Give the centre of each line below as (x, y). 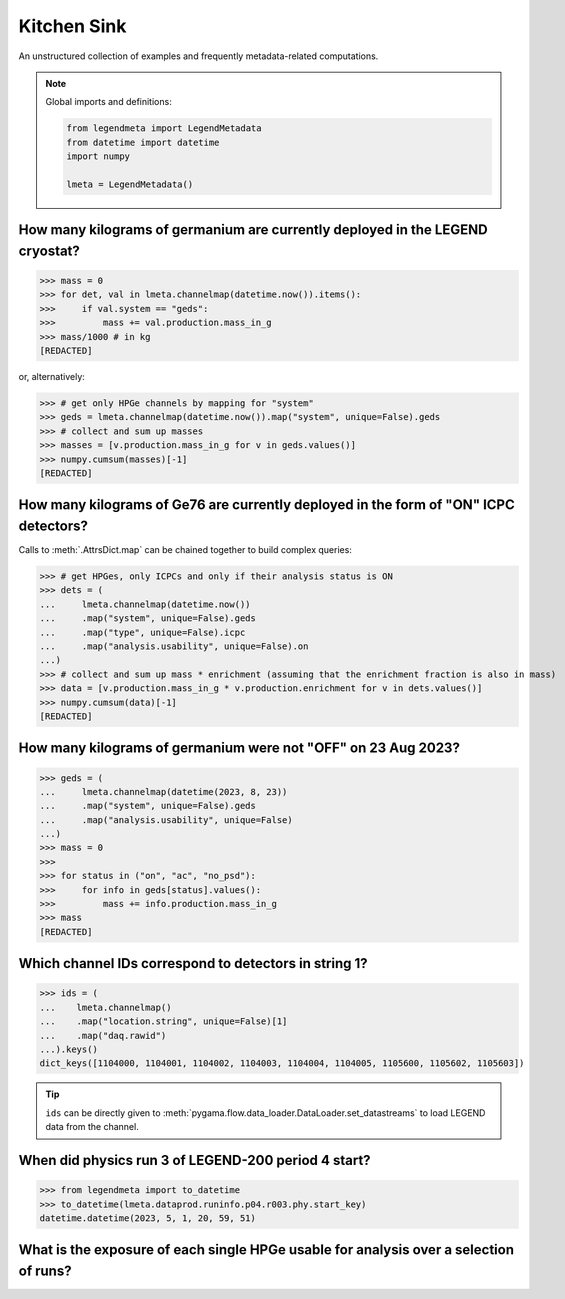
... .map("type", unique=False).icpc (142, 632)
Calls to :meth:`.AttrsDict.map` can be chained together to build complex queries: (185, 550)
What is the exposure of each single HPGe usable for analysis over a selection (266, 1250)
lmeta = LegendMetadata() (130, 184)
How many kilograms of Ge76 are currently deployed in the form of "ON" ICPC (266, 505)
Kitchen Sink (72, 26)
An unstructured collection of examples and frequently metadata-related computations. (198, 56)
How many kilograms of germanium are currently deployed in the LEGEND (253, 230)
